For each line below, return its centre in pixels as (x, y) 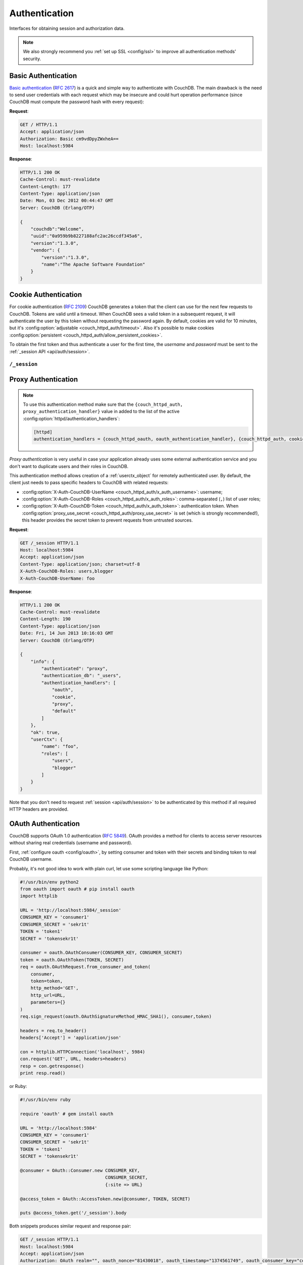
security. (32, 59)
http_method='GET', (55, 988)
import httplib (39, 896)
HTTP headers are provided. (39, 809)
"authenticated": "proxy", (74, 669)
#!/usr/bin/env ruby (45, 1100)
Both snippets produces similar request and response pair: (70, 1226)
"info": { (43, 661)
